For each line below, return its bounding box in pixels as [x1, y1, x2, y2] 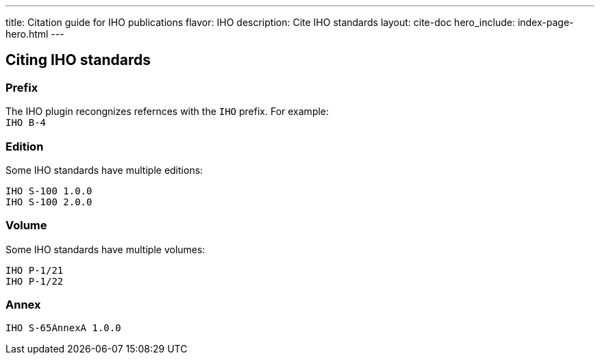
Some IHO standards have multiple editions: [5, 164, 203, 176]
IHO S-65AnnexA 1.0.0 [5, 322, 121, 334]
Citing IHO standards [5, 51, 151, 69]
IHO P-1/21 [5, 264, 64, 276]
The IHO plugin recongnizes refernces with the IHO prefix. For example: [5, 105, 329, 118]
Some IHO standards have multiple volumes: [5, 243, 205, 255]
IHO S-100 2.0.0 [5, 196, 92, 207]
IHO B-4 [5, 117, 47, 129]
